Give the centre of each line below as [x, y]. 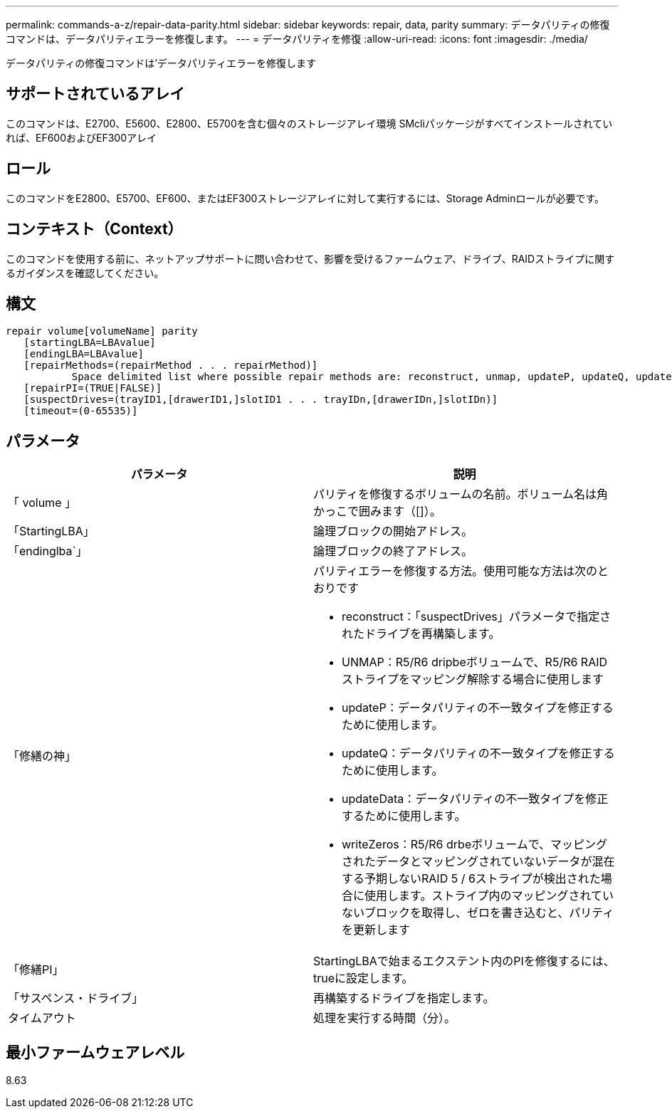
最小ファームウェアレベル [95, 1052]
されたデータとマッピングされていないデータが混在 [478, 862]
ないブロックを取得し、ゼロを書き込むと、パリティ [478, 913]
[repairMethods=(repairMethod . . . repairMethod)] [171, 366]
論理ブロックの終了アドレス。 [393, 551]
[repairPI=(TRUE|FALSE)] [93, 388]
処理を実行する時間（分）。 [385, 1018]
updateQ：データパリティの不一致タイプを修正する [478, 753]
